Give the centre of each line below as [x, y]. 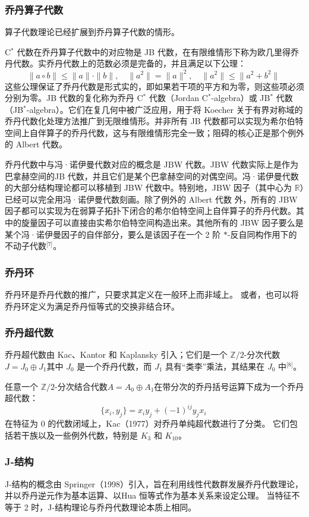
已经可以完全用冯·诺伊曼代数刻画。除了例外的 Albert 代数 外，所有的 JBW [151, 199]
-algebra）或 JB [241, 98]
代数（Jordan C [178, 98]
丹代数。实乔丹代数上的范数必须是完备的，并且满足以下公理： [125, 63]
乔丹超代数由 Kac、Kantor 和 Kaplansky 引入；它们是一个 [116, 354]
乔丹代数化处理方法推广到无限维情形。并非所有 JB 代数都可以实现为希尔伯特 [154, 121]
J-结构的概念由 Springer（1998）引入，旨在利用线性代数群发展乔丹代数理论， [154, 483]
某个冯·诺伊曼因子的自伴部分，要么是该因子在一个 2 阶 [113, 234]
